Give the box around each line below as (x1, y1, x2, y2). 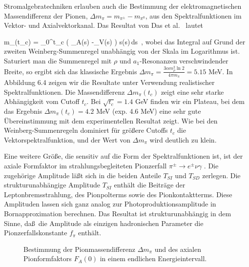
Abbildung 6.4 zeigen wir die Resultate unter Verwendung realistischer (4, 77, 215, 87)
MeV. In (208, 66, 233, 76)
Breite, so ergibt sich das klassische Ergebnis (4, 66, 137, 76)
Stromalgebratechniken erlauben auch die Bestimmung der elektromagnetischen (4, 1, 242, 11)
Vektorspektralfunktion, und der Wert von (4, 134, 130, 144)
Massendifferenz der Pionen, (4, 10, 88, 21)
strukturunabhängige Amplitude (4, 180, 100, 190)
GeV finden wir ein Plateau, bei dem (135, 96, 245, 106)
